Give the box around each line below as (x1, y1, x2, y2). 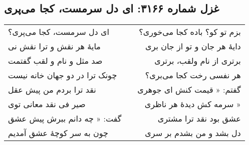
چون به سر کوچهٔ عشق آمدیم (8, 127, 108, 139)
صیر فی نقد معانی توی (8, 98, 86, 110)
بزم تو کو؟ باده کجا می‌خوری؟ (139, 26, 241, 38)
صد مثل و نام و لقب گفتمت (8, 55, 103, 67)
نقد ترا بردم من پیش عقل (8, 84, 96, 96)
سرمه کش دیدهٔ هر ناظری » (144, 98, 241, 110)
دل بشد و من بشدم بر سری (145, 127, 241, 139)
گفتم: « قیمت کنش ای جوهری (137, 84, 241, 96)
